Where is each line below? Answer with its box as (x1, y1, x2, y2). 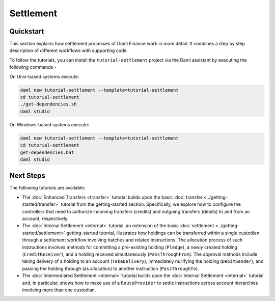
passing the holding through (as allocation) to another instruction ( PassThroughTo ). (22, 265, 199, 271)
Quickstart (9, 27, 44, 36)
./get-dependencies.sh (20, 101, 77, 107)
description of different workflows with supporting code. (9, 47, 128, 53)
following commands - (9, 64, 57, 70)
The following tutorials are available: (9, 185, 86, 191)
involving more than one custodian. (22, 287, 96, 293)
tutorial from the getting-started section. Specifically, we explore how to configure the (60, 201, 241, 207)
